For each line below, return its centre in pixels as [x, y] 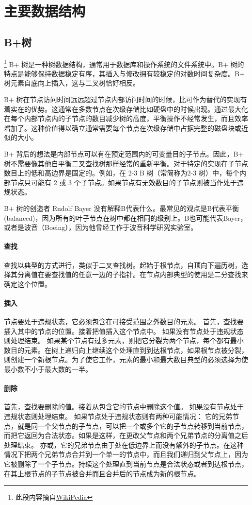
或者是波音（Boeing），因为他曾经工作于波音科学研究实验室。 [101, 227]
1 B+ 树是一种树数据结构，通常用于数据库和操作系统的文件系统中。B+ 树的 [124, 63]
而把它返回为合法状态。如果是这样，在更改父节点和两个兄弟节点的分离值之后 [126, 435]
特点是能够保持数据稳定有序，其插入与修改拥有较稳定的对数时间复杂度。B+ [124, 73]
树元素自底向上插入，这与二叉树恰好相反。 [72, 83]
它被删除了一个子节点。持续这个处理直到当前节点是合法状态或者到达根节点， [126, 464]
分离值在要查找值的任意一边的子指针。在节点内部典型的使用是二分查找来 [133, 274]
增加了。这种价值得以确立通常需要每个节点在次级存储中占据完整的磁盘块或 [123, 128]
